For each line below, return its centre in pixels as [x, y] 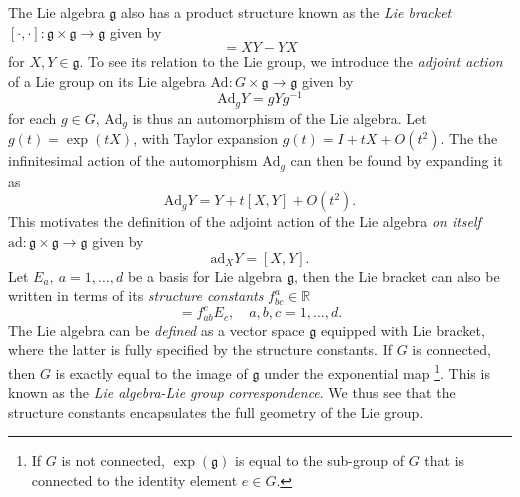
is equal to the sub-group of [319, 460]
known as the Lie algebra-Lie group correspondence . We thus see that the [232, 392]
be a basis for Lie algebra [205, 275]
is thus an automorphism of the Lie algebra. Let [279, 117]
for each [32, 117]
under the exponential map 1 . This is [377, 371]
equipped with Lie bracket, [402, 329]
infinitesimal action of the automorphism [133, 160]
